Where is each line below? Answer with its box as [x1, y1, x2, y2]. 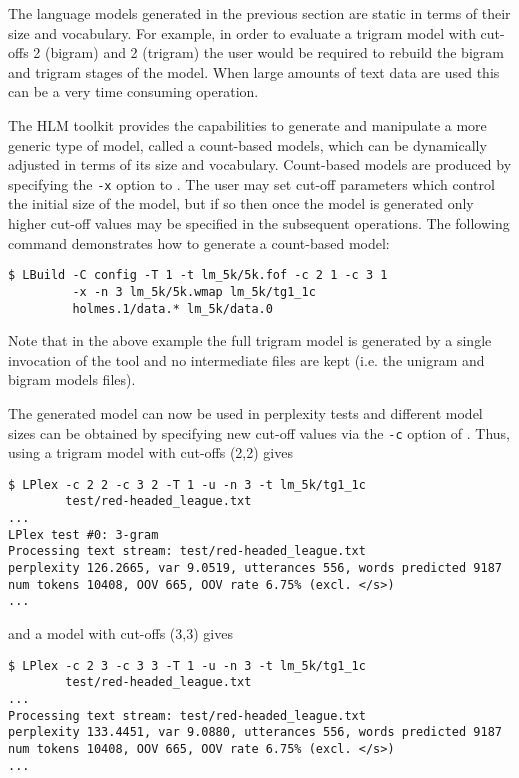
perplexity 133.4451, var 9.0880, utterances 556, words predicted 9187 [8, 725, 502, 740]
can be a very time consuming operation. [8, 81, 259, 102]
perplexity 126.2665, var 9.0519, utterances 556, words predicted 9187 [8, 561, 502, 576]
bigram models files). [8, 369, 136, 390]
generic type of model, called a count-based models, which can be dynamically [8, 134, 487, 155]
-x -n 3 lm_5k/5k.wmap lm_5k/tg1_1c [72, 284, 316, 299]
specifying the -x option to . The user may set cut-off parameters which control [8, 173, 495, 194]
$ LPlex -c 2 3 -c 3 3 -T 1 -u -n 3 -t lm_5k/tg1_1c [8, 658, 366, 673]
